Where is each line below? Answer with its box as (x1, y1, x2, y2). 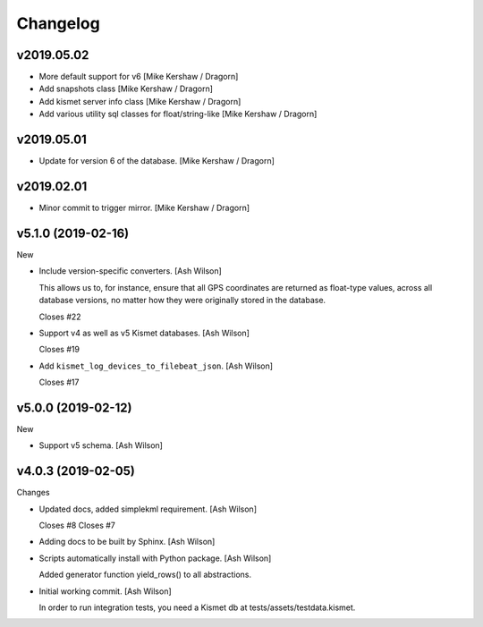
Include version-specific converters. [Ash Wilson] (38, 266, 223, 276)
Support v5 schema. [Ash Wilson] (38, 440, 163, 451)
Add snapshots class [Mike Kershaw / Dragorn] (38, 83, 214, 94)
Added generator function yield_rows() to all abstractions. (38, 569, 252, 580)
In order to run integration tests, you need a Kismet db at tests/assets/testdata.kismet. (38, 602, 356, 613)
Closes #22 (38, 311, 81, 322)
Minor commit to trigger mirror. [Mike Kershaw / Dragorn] (38, 202, 250, 214)
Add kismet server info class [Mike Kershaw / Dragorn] (38, 96, 241, 106)
